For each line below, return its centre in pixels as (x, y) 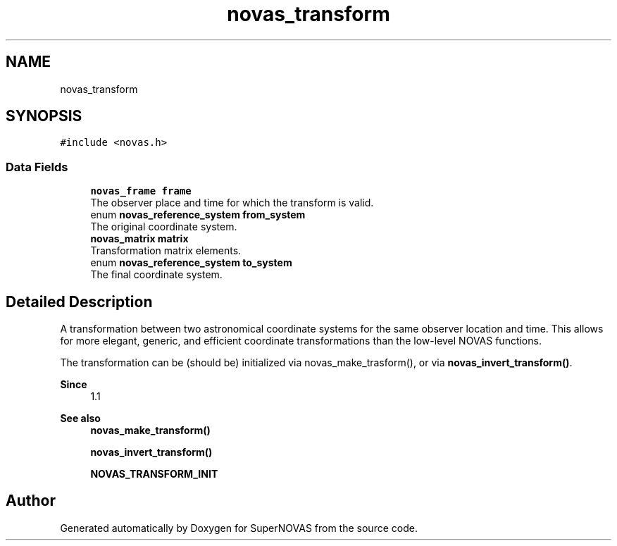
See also (80, 418)
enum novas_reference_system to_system (191, 263)
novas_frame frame (141, 191)
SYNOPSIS (44, 116)
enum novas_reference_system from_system (198, 215)
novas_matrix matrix (139, 239)
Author (31, 501)
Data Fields (37, 167)
